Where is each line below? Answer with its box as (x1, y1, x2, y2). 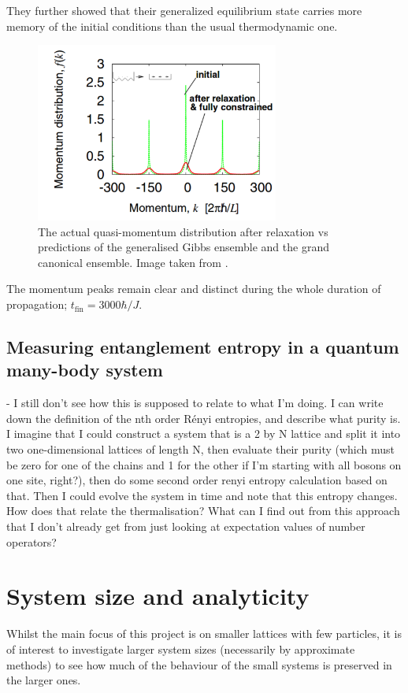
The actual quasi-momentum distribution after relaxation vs (38, 223, 328, 239)
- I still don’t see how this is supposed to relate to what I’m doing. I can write (6, 395, 384, 411)
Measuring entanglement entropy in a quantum (6, 335, 399, 359)
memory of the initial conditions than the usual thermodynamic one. (6, 17, 338, 34)
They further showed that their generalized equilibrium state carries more (6, 2, 362, 18)
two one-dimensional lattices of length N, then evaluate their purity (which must (6, 441, 395, 458)
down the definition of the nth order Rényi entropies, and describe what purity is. (6, 409, 401, 426)
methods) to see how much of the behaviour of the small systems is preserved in (6, 656, 392, 673)
